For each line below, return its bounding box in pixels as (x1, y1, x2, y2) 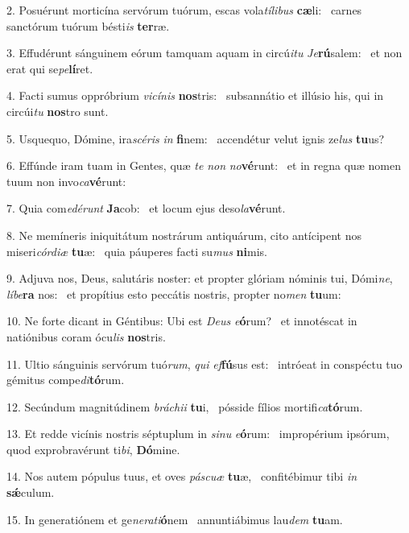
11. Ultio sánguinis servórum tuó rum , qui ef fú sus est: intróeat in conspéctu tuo (6, 355, 403, 372)
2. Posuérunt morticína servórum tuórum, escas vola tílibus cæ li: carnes (6, 2, 362, 18)
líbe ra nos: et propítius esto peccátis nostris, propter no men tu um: (6, 285, 341, 302)
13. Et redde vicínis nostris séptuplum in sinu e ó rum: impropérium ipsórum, (6, 425, 390, 442)
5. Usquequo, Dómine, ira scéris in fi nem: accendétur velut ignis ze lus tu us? (6, 130, 385, 147)
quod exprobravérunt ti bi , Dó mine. (6, 440, 180, 457)
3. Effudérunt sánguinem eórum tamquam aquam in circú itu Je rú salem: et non (6, 44, 403, 61)
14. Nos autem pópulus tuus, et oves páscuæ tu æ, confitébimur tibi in (6, 468, 357, 485)
